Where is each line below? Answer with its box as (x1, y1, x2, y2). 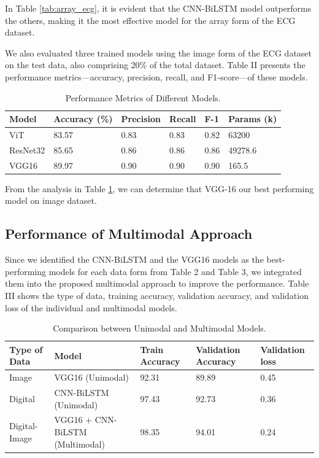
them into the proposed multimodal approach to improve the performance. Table (5, 277, 309, 290)
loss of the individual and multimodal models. (5, 301, 177, 314)
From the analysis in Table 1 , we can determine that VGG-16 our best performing (5, 182, 314, 195)
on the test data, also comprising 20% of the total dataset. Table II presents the (5, 58, 306, 71)
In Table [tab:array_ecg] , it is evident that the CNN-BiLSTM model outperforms (5, 2, 312, 14)
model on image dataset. (5, 194, 97, 207)
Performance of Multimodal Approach (5, 224, 253, 243)
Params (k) (228, 112, 277, 125)
